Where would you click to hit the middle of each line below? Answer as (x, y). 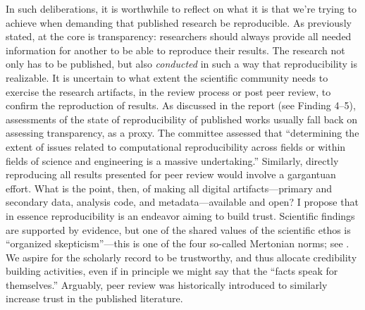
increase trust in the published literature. (94, 298)
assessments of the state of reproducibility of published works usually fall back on (181, 119)
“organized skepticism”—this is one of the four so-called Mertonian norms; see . (178, 243)
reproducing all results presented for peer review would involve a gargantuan (171, 174)
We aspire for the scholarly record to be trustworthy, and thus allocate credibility (181, 257)
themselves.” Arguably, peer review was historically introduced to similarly (167, 284)
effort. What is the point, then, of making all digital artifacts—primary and (169, 188)
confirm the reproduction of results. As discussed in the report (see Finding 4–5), (181, 105)
